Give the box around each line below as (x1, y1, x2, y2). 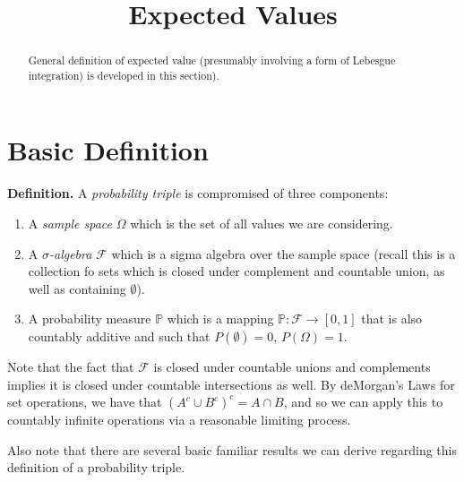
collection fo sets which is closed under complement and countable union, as (28, 262, 445, 280)
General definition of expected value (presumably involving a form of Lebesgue (28, 53, 396, 68)
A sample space (28, 214, 112, 233)
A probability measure (28, 309, 151, 328)
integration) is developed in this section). (28, 67, 219, 82)
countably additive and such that (28, 326, 211, 345)
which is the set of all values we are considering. (130, 214, 393, 233)
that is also (361, 309, 423, 328)
